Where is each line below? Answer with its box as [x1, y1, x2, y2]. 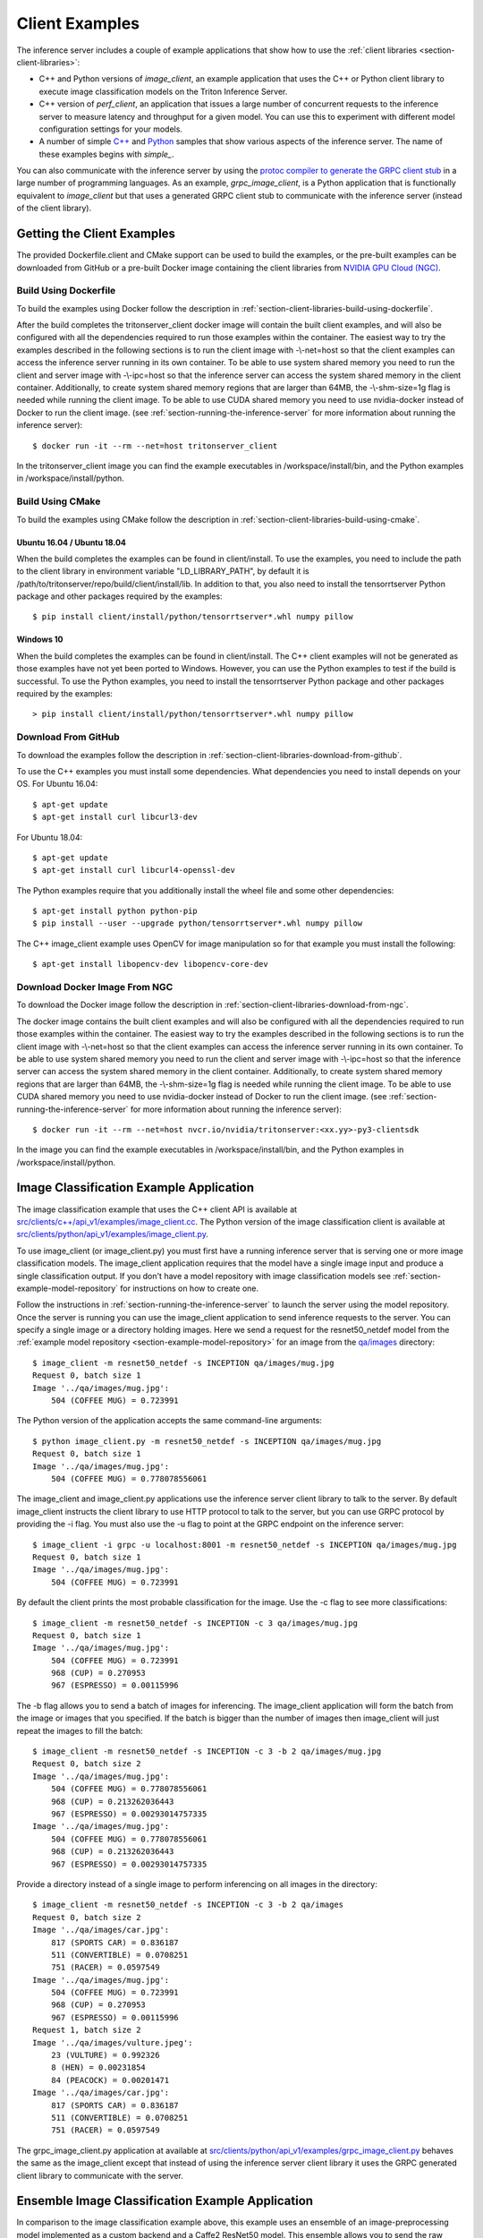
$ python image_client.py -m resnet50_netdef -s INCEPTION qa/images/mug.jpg [32, 1436, 382, 1446]
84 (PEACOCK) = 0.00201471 [50, 2075, 170, 2085]
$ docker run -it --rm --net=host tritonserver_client [32, 440, 278, 451]
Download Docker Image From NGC [16, 981, 174, 993]
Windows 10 [16, 634, 64, 645]
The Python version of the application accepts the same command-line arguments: [16, 1415, 322, 1426]
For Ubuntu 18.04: [16, 832, 83, 842]
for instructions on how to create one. [120, 1283, 259, 1294]
